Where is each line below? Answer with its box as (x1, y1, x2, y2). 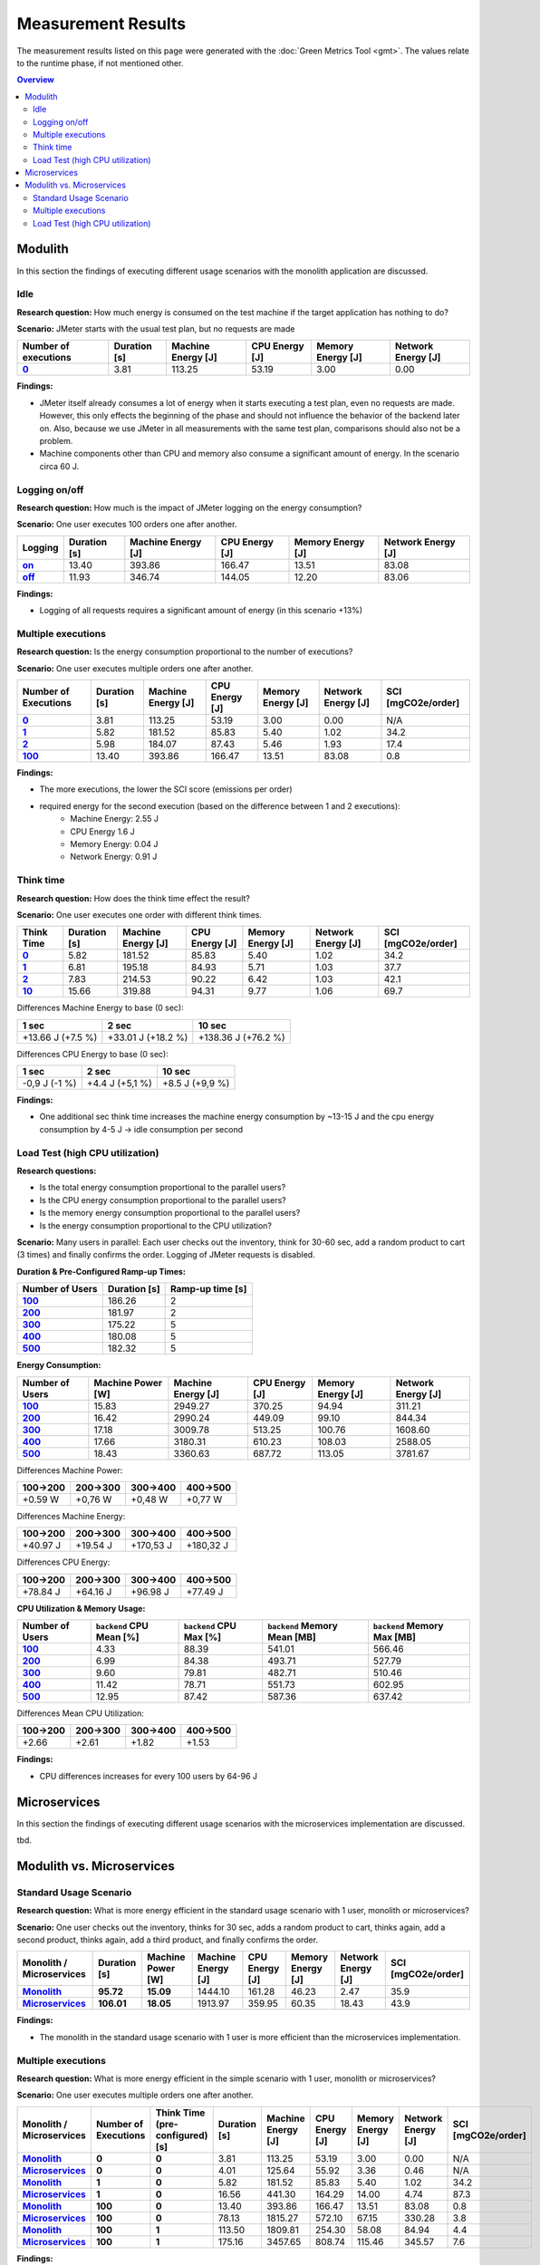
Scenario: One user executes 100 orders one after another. (16, 519, 237, 530)
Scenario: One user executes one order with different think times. (16, 909, 263, 920)
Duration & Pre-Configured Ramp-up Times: (16, 1266, 186, 1277)
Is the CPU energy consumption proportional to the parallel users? (39, 1194, 286, 1205)
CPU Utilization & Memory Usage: (16, 1603, 146, 1614)
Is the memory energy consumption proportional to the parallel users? (39, 1208, 301, 1219)
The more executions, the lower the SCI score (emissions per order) (39, 784, 294, 795)
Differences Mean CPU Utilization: (16, 1708, 144, 1719)
